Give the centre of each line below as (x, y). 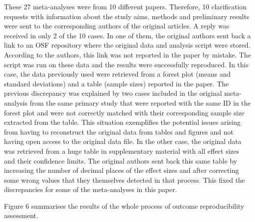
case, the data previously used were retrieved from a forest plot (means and (117, 74)
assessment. (21, 215)
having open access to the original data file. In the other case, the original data (123, 141)
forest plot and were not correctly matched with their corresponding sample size (124, 112)
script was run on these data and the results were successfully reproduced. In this (126, 64)
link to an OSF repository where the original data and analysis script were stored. (127, 45)
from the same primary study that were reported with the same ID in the (140, 102)
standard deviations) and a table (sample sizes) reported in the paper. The (116, 83)
